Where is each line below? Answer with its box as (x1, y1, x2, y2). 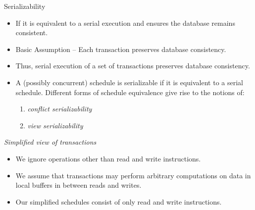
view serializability (27, 120, 83, 130)
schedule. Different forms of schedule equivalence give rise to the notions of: (15, 87, 245, 97)
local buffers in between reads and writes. (15, 180, 142, 190)
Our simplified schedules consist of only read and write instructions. (15, 196, 222, 207)
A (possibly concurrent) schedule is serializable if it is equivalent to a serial (15, 77, 243, 87)
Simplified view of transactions (4, 137, 97, 147)
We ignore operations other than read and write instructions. (15, 153, 201, 163)
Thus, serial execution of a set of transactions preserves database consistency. (15, 60, 250, 71)
